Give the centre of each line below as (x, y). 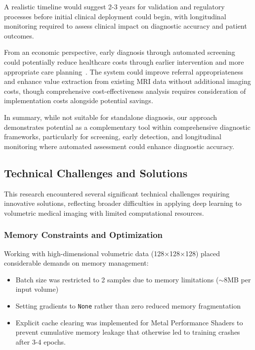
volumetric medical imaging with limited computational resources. (104, 213)
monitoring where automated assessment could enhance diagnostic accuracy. (119, 146)
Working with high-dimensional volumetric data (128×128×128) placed (112, 253)
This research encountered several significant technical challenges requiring (117, 193)
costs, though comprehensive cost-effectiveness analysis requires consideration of (125, 91)
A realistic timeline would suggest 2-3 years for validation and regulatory (114, 6)
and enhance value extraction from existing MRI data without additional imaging (127, 81)
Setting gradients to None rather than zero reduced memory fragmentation (128, 305)
